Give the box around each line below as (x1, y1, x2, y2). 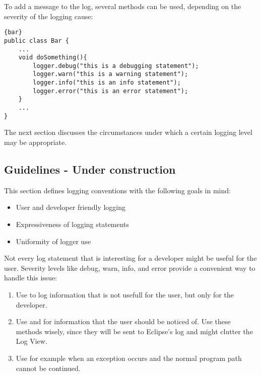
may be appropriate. (4, 137, 67, 147)
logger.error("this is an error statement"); (33, 87, 188, 95)
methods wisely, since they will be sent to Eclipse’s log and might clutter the (16, 326, 253, 336)
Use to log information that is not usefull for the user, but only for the (16, 289, 234, 299)
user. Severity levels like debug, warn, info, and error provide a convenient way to (4, 262, 255, 273)
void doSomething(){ (18, 54, 87, 61)
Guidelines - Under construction (4, 161, 176, 177)
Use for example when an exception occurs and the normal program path (16, 352, 242, 363)
